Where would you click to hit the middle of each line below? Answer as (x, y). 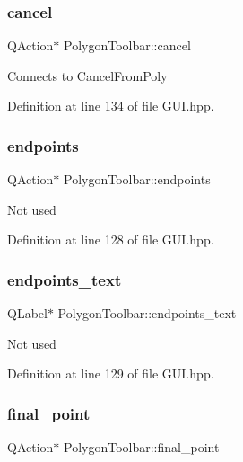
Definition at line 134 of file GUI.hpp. (111, 106)
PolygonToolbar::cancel (127, 45)
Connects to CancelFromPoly (87, 75)
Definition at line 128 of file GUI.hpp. (111, 240)
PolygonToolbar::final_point (142, 447)
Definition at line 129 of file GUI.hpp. (111, 373)
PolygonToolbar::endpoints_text (147, 313)
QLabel (27, 313)
